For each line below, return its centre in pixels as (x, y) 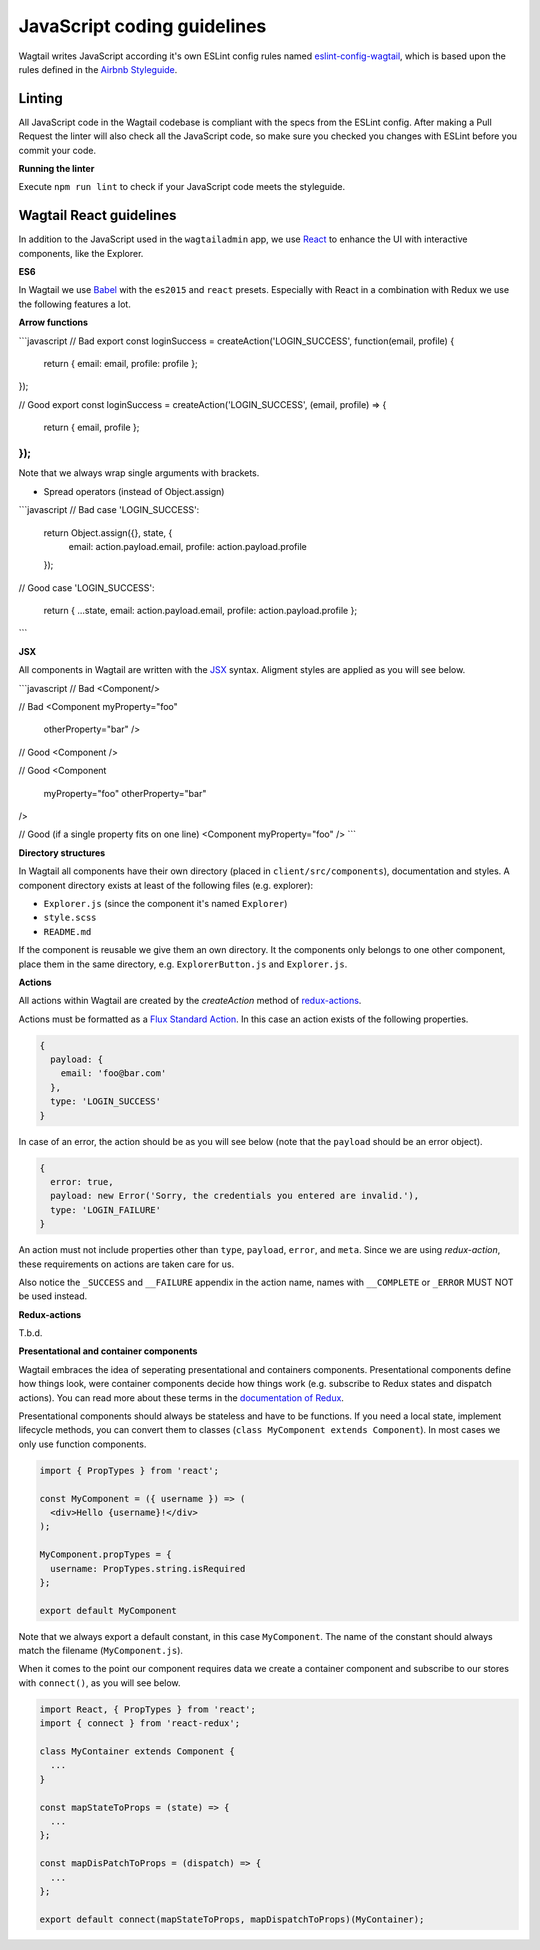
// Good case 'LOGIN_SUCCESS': (86, 587)
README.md (67, 931)
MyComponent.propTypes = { (105, 1554)
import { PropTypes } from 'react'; (129, 1470)
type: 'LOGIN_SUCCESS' (106, 1101)
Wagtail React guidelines (97, 215)
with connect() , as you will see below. (99, 1682)
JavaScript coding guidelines (142, 26)
